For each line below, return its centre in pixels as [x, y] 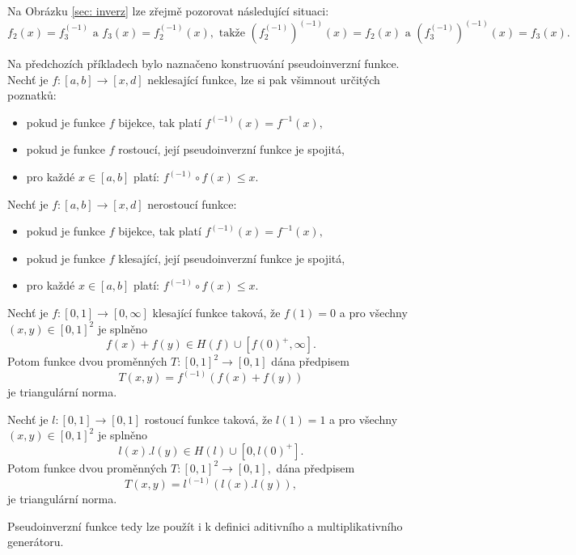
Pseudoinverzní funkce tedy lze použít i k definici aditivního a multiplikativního [205, 525]
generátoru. [36, 542]
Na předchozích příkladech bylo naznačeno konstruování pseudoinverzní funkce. [203, 64]
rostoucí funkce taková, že [208, 419]
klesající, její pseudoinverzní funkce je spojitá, [232, 258]
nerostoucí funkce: [192, 203]
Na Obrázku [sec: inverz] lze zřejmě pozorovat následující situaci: [168, 11]
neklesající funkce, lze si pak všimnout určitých [264, 79]
